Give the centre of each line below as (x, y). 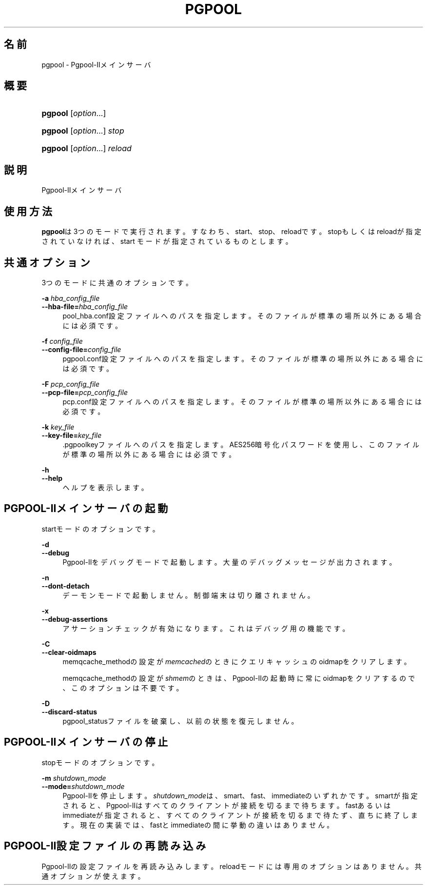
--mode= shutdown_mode (83, 786)
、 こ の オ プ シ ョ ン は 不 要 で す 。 (123, 688)
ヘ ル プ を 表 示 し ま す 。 (105, 487)
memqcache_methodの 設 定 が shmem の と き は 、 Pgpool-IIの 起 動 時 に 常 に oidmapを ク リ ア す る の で (239, 678)
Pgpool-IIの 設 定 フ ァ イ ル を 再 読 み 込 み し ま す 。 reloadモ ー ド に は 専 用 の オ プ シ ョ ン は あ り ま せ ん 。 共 (232, 866)
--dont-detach (66, 586)
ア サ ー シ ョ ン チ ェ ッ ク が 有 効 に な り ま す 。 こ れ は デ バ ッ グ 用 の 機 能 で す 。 (206, 628)
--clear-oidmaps (69, 652)
